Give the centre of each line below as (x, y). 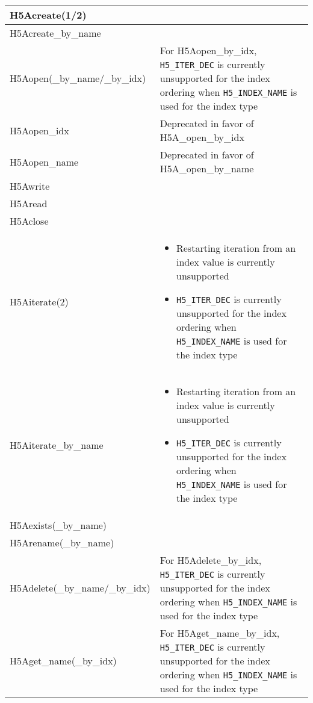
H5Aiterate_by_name (57, 445)
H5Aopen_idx (39, 130)
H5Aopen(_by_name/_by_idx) (78, 78)
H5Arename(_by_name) (62, 542)
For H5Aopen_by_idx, (208, 50)
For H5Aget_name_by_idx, (220, 633)
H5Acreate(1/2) (48, 15)
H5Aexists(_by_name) (58, 525)
